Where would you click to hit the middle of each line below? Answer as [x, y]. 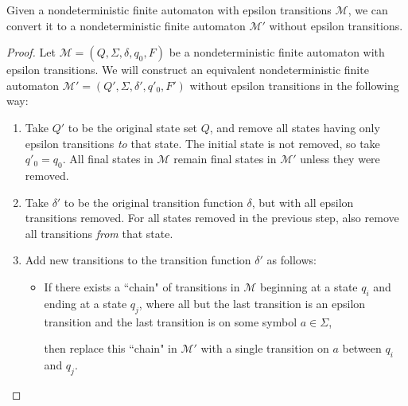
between [362, 348]
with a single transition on [265, 348]
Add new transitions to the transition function [138, 260]
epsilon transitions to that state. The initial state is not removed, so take [202, 143]
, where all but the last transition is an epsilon [252, 303]
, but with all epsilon [303, 202]
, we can [368, 10]
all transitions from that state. [99, 233]
